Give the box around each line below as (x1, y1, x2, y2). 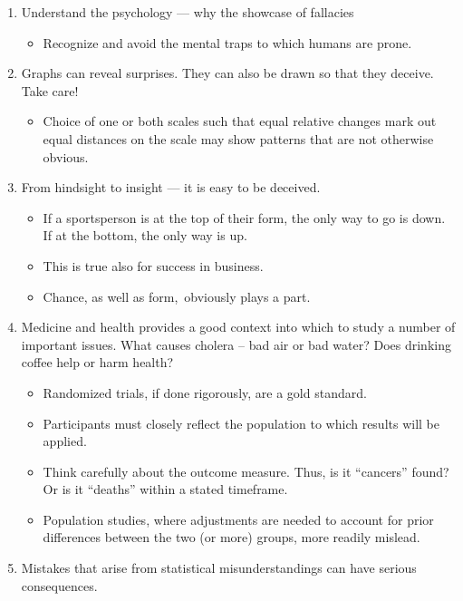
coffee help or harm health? (21, 353, 174, 372)
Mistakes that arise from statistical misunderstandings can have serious (21, 558, 417, 577)
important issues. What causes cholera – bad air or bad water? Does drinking (21, 334, 451, 354)
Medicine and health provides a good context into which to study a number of (21, 317, 456, 336)
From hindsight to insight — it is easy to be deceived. (21, 178, 321, 197)
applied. (43, 431, 87, 451)
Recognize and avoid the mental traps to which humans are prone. (43, 33, 412, 52)
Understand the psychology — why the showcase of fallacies (21, 3, 354, 21)
